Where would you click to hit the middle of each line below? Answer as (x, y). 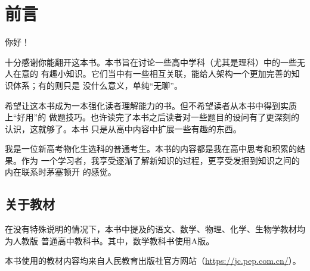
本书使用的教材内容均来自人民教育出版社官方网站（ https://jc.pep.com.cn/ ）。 (153, 261)
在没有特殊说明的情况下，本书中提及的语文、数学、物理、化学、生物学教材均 (155, 229)
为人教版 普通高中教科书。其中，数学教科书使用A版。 (110, 240)
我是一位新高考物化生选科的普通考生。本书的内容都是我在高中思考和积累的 (151, 149)
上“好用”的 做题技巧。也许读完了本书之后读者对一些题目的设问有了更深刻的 (152, 117)
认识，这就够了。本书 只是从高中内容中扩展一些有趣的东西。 (123, 128)
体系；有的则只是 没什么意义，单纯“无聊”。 (97, 85)
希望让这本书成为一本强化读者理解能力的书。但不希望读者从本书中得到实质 (151, 105)
